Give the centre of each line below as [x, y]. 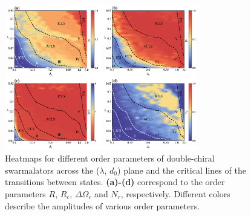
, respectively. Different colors [175, 194]
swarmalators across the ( [52, 170]
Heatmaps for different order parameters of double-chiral [110, 158]
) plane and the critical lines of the [182, 170]
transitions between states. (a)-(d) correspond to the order [115, 182]
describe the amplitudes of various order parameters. [103, 205]
